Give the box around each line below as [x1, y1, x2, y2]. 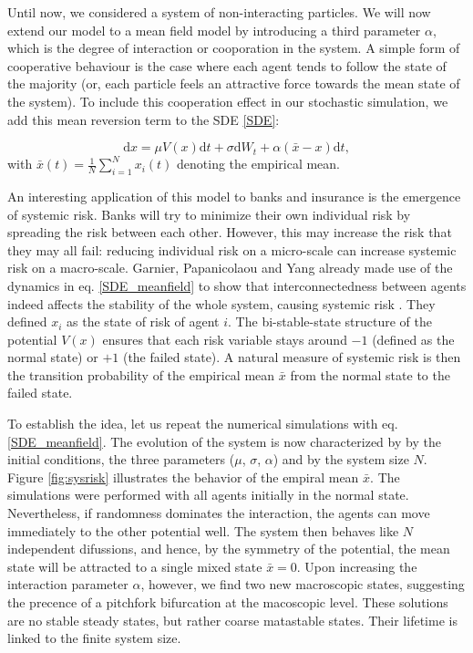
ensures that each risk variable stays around [102, 329, 347, 348]
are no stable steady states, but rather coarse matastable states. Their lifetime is [7, 610, 458, 629]
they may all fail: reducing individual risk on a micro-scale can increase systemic [7, 240, 457, 259]
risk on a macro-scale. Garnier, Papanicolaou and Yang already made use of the [7, 258, 453, 277]
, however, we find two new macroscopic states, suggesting [140, 575, 465, 594]
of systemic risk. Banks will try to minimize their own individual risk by [7, 204, 411, 223]
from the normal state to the [290, 365, 450, 384]
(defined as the [372, 329, 455, 348]
